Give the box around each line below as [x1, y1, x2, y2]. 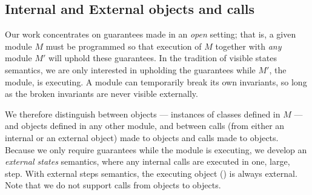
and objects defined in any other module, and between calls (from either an [5, 119, 285, 132]
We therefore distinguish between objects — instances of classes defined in [5, 107, 280, 120]
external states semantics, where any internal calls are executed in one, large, [5, 155, 290, 168]
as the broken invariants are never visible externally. [5, 87, 198, 100]
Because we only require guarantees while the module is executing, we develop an [5, 143, 307, 156]
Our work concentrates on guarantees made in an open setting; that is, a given [5, 28, 296, 41]
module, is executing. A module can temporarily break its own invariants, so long [5, 75, 307, 88]
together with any [215, 39, 282, 52]
